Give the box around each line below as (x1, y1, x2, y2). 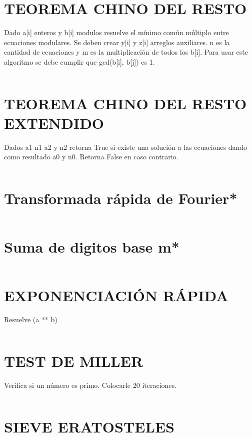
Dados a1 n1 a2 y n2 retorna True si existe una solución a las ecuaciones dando (4, 141, 247, 152)
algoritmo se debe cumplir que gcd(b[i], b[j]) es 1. (4, 56, 155, 67)
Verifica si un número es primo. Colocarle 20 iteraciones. (4, 380, 176, 390)
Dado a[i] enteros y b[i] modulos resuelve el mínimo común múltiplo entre (4, 27, 229, 38)
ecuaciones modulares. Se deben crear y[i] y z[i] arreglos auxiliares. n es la (4, 37, 230, 47)
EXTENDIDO (4, 112, 104, 133)
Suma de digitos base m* (4, 237, 179, 257)
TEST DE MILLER (4, 351, 143, 371)
